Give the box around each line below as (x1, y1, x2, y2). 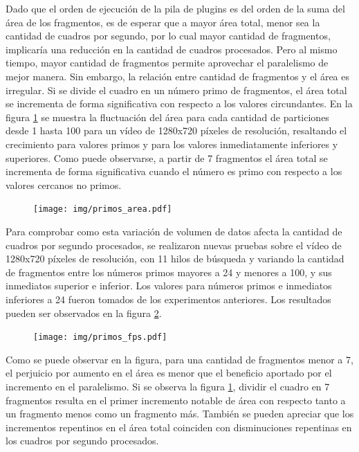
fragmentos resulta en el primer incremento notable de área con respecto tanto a (6, 392, 346, 407)
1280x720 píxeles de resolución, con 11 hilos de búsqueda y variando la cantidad (6, 251, 344, 266)
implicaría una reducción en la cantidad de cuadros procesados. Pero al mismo (6, 42, 338, 56)
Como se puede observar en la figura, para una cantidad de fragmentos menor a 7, (6, 352, 353, 366)
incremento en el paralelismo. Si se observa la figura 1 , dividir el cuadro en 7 (6, 379, 330, 393)
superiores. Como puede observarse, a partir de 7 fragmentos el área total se (6, 150, 328, 165)
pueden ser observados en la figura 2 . (6, 305, 162, 320)
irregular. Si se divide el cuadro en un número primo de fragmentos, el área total (6, 82, 347, 97)
